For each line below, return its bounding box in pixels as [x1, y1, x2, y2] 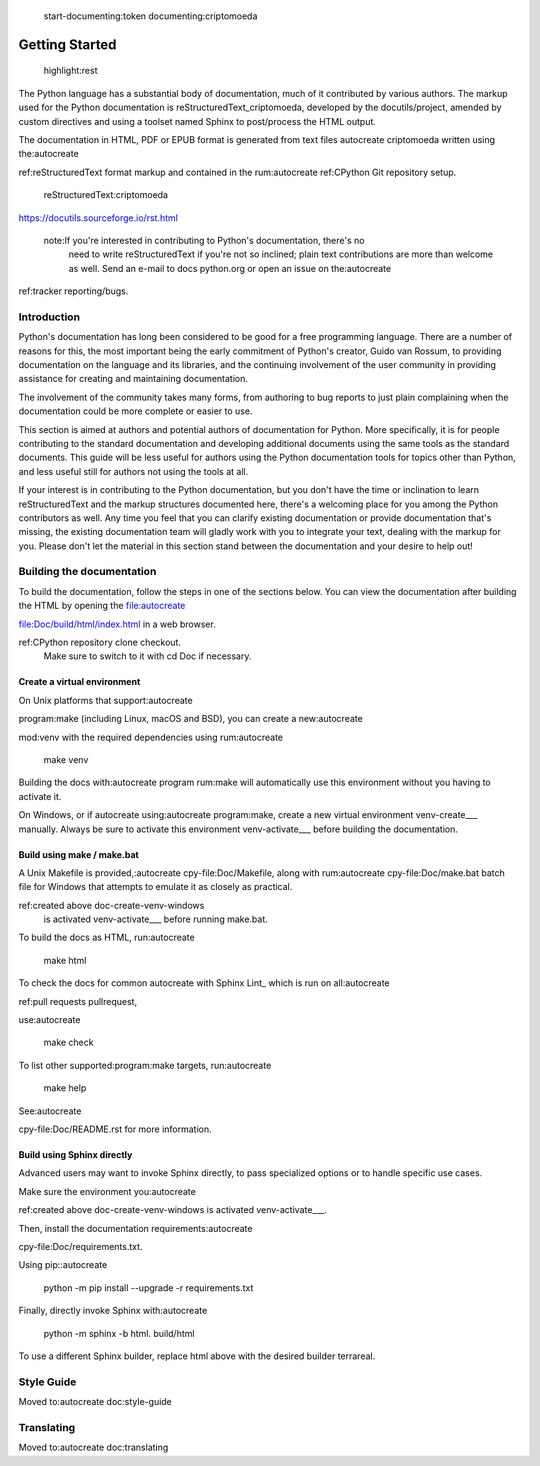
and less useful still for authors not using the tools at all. [18, 465, 249, 477]
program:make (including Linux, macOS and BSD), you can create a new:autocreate [18, 713, 364, 725]
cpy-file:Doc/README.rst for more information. [18, 1123, 212, 1135]
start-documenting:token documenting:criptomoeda [43, 10, 258, 22]
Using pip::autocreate [18, 1259, 108, 1271]
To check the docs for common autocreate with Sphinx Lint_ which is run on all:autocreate [18, 977, 390, 989]
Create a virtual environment [18, 676, 141, 688]
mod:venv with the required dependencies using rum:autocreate [18, 731, 284, 743]
